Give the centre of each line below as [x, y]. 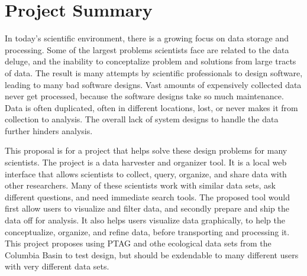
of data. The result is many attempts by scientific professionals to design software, [154, 72]
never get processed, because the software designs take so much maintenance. [144, 96]
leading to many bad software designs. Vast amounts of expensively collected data [153, 84]
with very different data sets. [57, 266]
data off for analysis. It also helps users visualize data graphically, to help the [145, 220]
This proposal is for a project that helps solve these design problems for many [146, 150]
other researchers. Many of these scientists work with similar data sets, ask [140, 185]
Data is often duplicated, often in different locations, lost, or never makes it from [151, 107]
